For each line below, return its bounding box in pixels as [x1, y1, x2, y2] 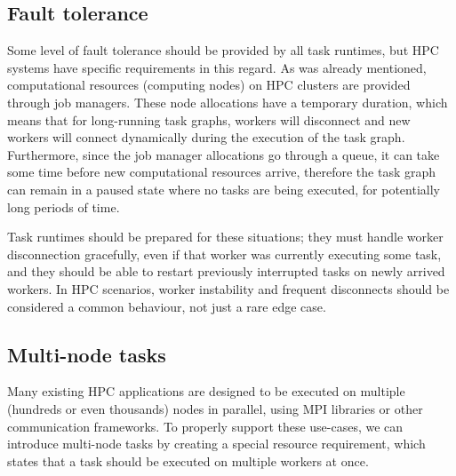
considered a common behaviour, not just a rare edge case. [7, 297, 326, 315]
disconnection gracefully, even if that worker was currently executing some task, [7, 244, 442, 263]
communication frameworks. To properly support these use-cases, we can [7, 416, 404, 435]
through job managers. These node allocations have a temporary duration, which [7, 92, 448, 111]
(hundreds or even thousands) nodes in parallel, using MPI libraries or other [7, 399, 423, 417]
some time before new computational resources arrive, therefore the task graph [7, 163, 436, 181]
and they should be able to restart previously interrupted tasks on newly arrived [7, 262, 445, 281]
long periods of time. [7, 197, 120, 216]
